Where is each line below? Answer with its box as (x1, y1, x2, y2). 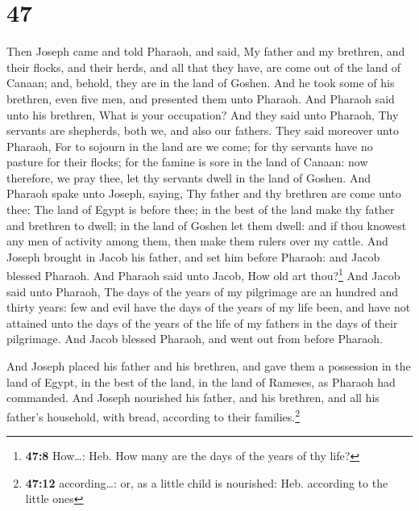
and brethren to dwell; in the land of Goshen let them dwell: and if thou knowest (6, 216, 407, 233)
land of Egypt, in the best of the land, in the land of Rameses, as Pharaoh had (6, 373, 396, 390)
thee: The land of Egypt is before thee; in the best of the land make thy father (6, 201, 395, 218)
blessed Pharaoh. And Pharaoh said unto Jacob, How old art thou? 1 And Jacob (6, 265, 400, 284)
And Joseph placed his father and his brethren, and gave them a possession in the (6, 358, 411, 375)
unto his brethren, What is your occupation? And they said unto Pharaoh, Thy (6, 106, 399, 123)
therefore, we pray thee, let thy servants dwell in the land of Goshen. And (6, 169, 371, 186)
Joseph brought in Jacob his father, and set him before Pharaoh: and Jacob (6, 248, 380, 265)
